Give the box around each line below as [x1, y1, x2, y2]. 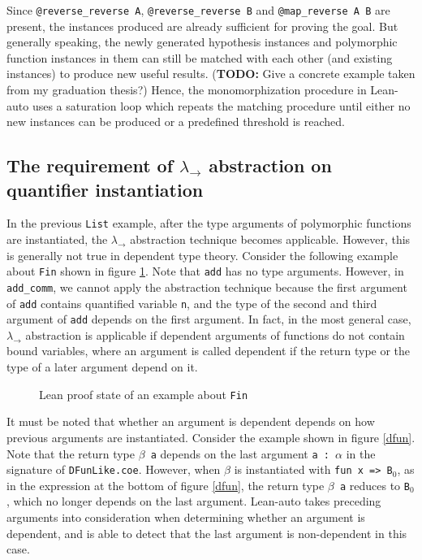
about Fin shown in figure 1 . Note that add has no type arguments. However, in [6, 263, 404, 280]
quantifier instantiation [6, 176, 204, 202]
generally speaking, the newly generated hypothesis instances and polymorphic [6, 33, 398, 50]
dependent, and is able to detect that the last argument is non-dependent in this [6, 524, 407, 541]
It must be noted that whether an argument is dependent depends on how [6, 413, 375, 430]
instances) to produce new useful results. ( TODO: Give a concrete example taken [6, 65, 416, 82]
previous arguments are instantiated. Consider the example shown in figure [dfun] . [6, 428, 416, 445]
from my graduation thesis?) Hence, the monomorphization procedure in [6, 81, 367, 98]
